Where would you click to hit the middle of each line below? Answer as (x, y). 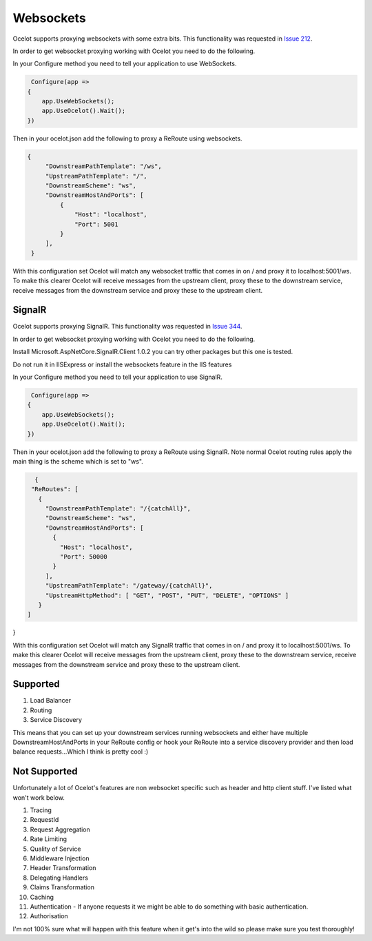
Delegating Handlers (59, 878)
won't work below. (39, 797)
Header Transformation (63, 868)
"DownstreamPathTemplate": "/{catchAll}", (118, 509)
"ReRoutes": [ (55, 489)
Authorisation (49, 916)
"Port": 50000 (84, 557)
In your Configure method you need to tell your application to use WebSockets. (125, 64)
